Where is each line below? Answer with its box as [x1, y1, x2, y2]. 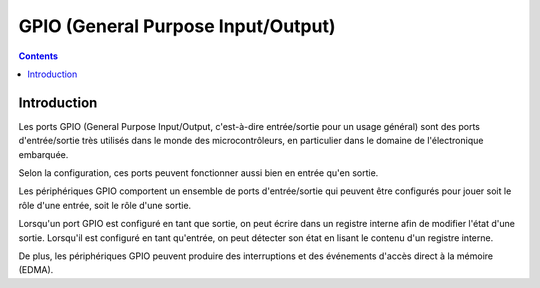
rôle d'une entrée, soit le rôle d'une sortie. [18, 199, 192, 211]
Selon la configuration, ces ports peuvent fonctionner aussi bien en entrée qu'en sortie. [18, 167, 379, 179]
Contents [18, 50, 59, 62]
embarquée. [18, 148, 69, 160]
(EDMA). [18, 264, 54, 276]
